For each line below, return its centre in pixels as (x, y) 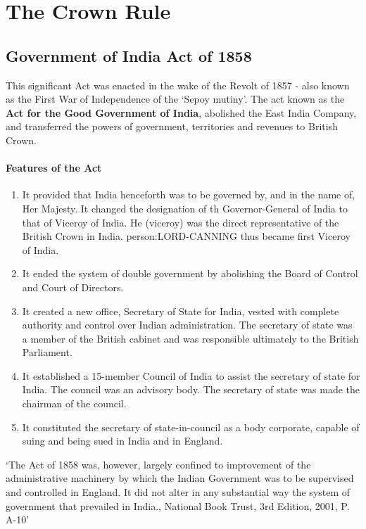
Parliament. (47, 352)
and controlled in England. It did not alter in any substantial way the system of (178, 492)
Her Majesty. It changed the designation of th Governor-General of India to (185, 208)
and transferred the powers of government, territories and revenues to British (172, 126)
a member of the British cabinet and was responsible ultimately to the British (190, 338)
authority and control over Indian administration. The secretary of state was (187, 325)
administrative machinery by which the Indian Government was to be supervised (180, 478)
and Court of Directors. (73, 287)
